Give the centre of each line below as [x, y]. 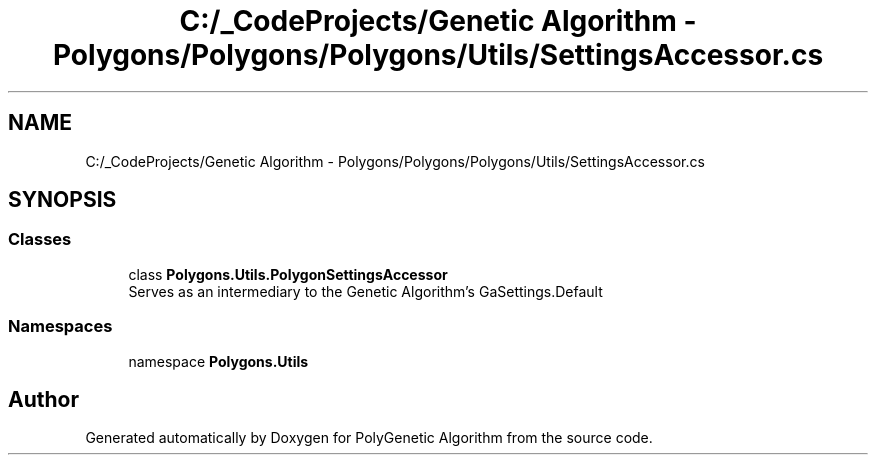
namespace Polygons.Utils [218, 361]
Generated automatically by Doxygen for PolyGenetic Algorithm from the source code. [369, 438]
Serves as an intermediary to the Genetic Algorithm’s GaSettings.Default [365, 291]
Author [43, 399]
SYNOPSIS [62, 200]
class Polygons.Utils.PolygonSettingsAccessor [288, 274]
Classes [40, 239]
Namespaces [60, 326]
